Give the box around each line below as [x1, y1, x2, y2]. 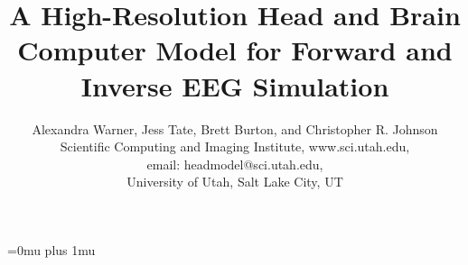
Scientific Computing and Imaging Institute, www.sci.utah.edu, [60, 137, 410, 156]
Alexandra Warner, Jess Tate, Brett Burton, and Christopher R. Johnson [32, 119, 438, 138]
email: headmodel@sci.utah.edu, [146, 154, 323, 173]
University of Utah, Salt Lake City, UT [126, 172, 343, 191]
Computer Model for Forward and [17, 32, 453, 69]
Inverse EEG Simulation [80, 67, 389, 104]
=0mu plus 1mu [7, 240, 96, 259]
